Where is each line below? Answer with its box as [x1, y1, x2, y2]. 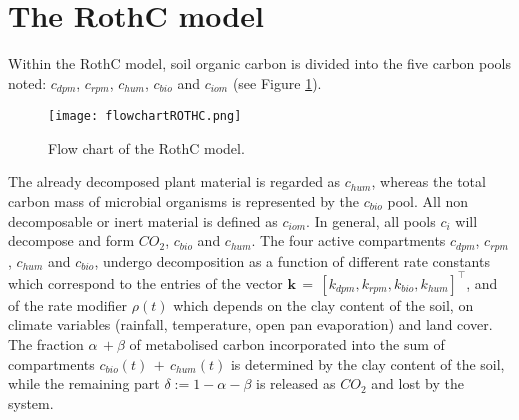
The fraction [8, 333, 84, 354]
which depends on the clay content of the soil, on [173, 294, 474, 315]
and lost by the [371, 373, 464, 394]
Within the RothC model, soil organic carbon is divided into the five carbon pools [8, 53, 512, 74]
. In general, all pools [306, 210, 436, 231]
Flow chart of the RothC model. [48, 137, 245, 158]
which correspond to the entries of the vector [8, 272, 283, 293]
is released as [256, 373, 336, 394]
